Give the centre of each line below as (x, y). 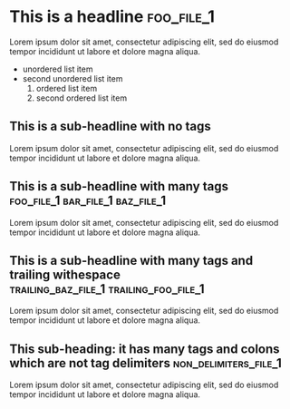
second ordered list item (82, 98)
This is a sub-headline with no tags (110, 127)
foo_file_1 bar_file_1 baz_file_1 (88, 201)
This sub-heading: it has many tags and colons (145, 349)
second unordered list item (72, 78)
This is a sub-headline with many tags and (131, 260)
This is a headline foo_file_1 (112, 17)
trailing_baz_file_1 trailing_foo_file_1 (107, 289)
